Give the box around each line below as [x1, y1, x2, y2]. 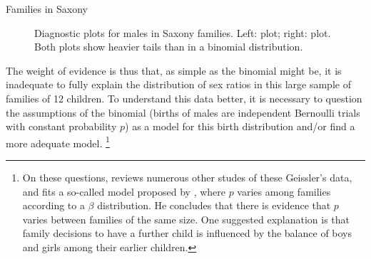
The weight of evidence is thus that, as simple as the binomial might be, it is [6, 63, 342, 78]
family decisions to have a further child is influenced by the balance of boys [22, 226, 352, 240]
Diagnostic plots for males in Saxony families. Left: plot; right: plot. [34, 25, 331, 40]
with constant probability [6, 119, 117, 134]
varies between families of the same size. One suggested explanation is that [22, 211, 350, 226]
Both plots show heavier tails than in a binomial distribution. [34, 39, 303, 54]
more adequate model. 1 [6, 133, 110, 150]
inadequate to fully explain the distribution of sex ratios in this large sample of [6, 77, 351, 92]
